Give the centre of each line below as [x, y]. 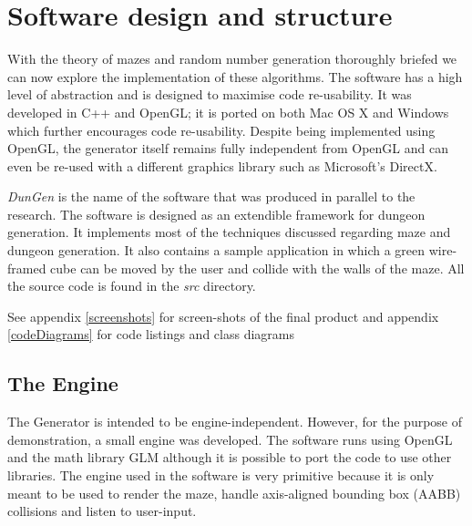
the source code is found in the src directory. [132, 286]
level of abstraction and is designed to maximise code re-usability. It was [210, 94]
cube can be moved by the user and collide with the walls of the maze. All [257, 268]
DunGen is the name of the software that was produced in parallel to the [211, 196]
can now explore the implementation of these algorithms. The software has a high [235, 76]
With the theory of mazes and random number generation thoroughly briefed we [232, 59]
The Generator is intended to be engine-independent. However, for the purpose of [235, 422]
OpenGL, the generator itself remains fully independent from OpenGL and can [228, 148]
